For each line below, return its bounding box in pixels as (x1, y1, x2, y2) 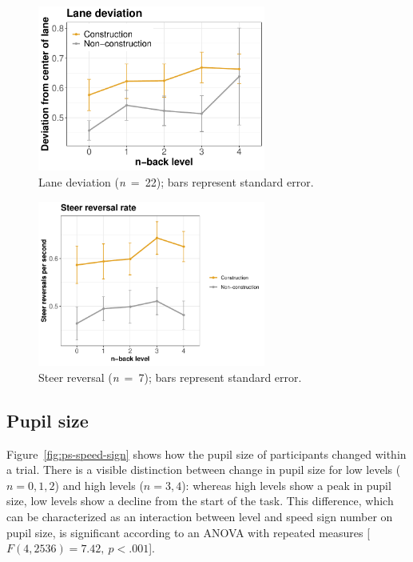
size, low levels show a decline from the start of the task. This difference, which (6, 492, 394, 509)
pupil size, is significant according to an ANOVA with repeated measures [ (6, 524, 371, 540)
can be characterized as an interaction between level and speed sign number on (6, 508, 393, 524)
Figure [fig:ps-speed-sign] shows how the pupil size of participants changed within (6, 445, 407, 462)
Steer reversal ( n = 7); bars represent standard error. (38, 368, 302, 385)
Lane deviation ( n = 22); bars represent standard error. (38, 174, 314, 191)
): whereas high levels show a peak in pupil (181, 476, 391, 493)
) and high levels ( (54, 476, 144, 493)
